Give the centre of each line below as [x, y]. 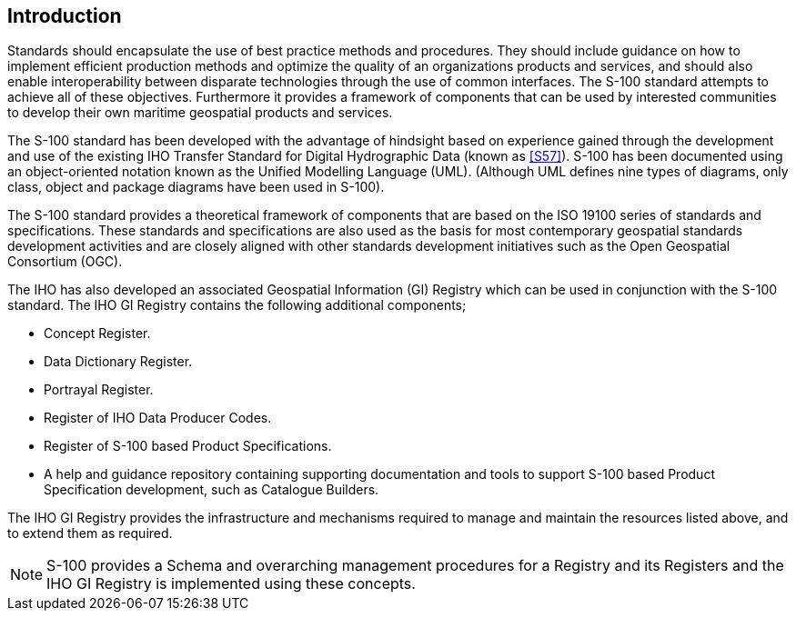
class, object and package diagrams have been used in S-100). [196, 187]
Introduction [65, 16]
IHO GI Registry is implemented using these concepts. [231, 584]
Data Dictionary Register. [118, 362]
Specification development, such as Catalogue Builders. [212, 490]
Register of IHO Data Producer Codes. [158, 418]
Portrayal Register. [99, 390]
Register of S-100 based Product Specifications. [188, 446]
